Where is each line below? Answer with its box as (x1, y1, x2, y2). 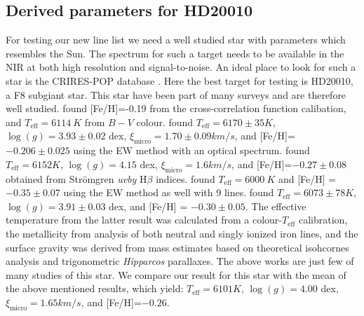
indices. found (156, 171, 215, 186)
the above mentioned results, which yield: (6, 281, 184, 296)
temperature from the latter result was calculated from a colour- (6, 212, 282, 227)
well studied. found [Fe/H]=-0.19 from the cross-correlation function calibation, (6, 101, 346, 116)
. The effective (245, 198, 306, 213)
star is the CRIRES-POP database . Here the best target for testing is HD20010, (6, 73, 353, 88)
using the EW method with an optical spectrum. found (73, 143, 310, 158)
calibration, (298, 212, 348, 227)
